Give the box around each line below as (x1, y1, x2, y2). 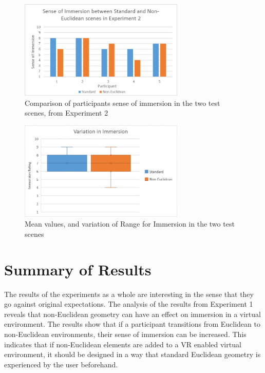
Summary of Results (4, 258, 152, 279)
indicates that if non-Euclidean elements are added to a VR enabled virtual (4, 339, 241, 349)
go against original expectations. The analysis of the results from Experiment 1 (4, 299, 253, 309)
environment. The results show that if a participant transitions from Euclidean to (4, 319, 260, 329)
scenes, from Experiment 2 (25, 107, 108, 118)
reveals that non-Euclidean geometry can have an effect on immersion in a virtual (4, 308, 261, 319)
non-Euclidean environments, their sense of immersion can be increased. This (4, 329, 247, 340)
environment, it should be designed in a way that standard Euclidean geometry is (4, 349, 261, 360)
